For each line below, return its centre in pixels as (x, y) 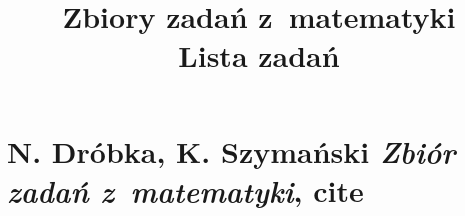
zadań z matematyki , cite (185, 190)
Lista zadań (259, 55)
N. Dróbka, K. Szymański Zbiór (231, 151)
